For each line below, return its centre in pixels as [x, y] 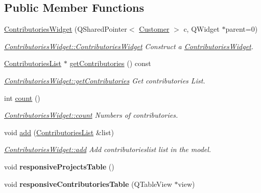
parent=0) [242, 29]
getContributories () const [110, 63]
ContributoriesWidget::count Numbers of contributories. [91, 115]
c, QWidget [201, 29]
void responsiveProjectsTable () [59, 166]
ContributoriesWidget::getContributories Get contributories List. [105, 80]
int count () [22, 98]
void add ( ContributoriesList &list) [59, 132]
